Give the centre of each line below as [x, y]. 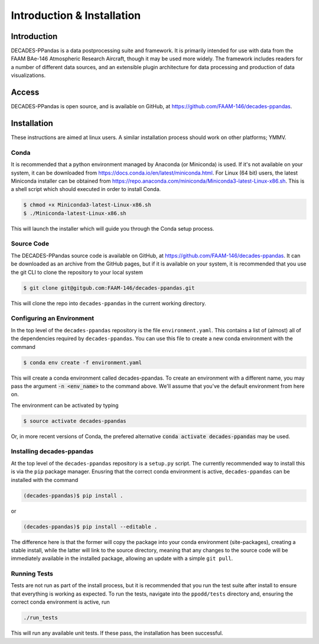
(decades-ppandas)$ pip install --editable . [90, 527]
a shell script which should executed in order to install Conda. [86, 189]
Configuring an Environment [53, 318]
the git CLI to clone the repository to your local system [77, 272]
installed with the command [45, 480]
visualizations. [28, 75]
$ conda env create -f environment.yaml [82, 363]
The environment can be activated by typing [65, 405]
